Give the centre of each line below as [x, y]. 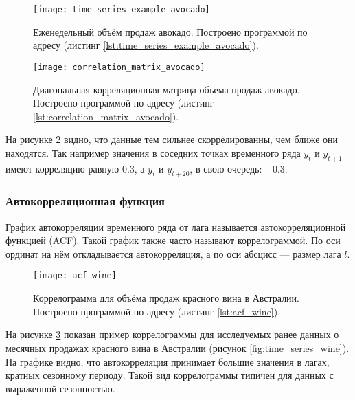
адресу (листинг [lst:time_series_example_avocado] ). [146, 45]
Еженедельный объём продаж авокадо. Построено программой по [170, 31]
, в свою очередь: [226, 168]
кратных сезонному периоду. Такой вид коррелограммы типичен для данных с [170, 375]
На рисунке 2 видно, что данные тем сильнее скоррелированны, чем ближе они [172, 139]
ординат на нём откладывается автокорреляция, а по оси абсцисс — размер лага [173, 253]
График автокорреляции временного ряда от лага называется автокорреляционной [176, 226]
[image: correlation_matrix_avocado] [119, 67]
